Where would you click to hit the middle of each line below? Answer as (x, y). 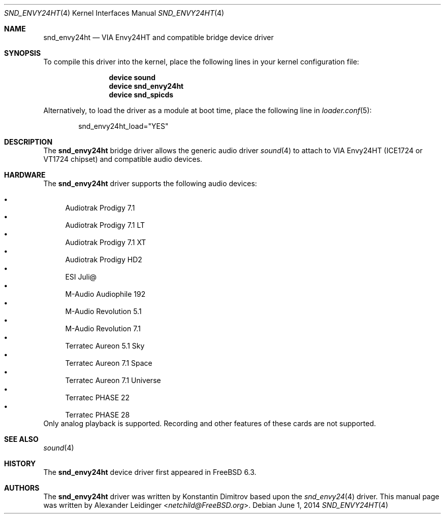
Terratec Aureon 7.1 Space (109, 363)
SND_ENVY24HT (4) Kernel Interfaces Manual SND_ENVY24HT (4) (114, 13)
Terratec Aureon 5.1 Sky (105, 346)
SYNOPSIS (23, 53)
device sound (132, 77)
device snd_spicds (141, 95)
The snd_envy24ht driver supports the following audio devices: (150, 183)
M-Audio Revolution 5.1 (103, 311)
